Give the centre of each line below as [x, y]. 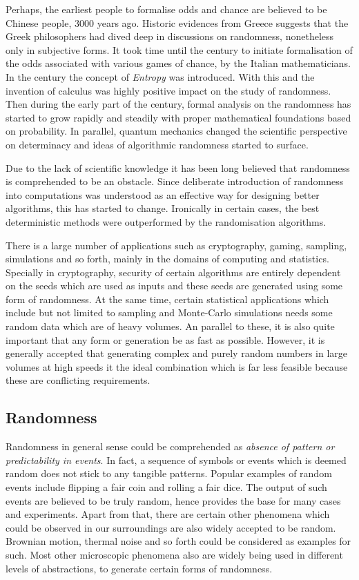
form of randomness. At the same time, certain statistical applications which [167, 299]
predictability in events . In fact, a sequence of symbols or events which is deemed [176, 460]
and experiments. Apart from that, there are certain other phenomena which [168, 514]
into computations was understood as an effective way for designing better [163, 194]
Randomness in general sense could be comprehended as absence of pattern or [170, 446]
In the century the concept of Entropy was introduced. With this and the [160, 76]
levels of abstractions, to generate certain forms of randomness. [139, 568]
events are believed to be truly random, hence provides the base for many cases [173, 500]
